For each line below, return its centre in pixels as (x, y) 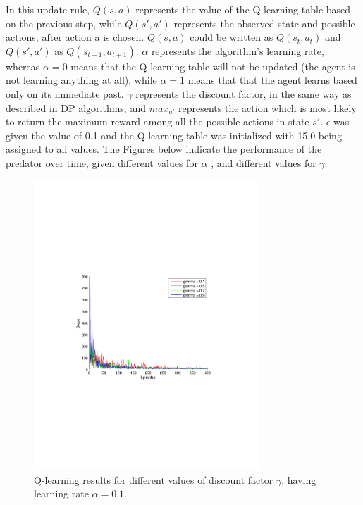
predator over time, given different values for (102, 162)
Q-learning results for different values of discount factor (154, 479)
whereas (23, 66)
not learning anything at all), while (81, 80)
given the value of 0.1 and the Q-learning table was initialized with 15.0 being (174, 135)
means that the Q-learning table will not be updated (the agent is (213, 66)
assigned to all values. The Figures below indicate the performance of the (164, 149)
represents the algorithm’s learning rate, (238, 50)
